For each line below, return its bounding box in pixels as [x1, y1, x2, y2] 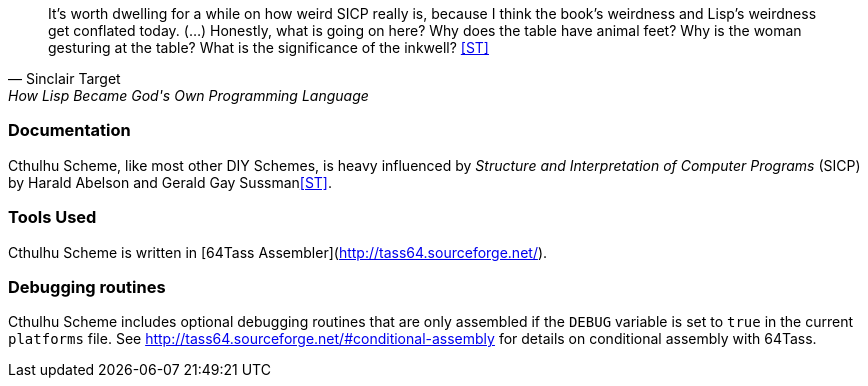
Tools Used [8, 207, 97, 228]
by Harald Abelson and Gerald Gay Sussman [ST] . [8, 173, 333, 191]
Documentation [8, 120, 131, 141]
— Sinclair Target [8, 70, 121, 87]
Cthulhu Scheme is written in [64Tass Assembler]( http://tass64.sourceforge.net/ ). [8, 243, 548, 261]
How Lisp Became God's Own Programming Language [8, 87, 369, 104]
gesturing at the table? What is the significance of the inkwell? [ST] [48, 39, 489, 56]
